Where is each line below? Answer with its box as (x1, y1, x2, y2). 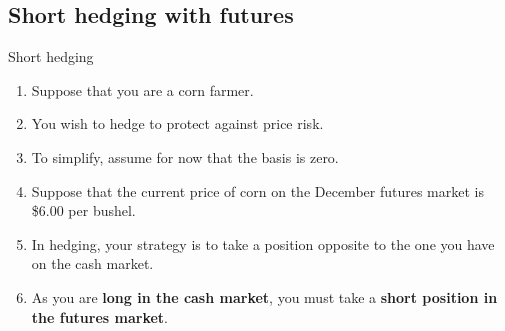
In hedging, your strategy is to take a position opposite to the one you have (31, 233, 495, 254)
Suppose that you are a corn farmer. (31, 79, 254, 100)
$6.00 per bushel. (31, 200, 136, 221)
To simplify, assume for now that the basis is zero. (31, 146, 339, 167)
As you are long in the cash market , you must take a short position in (31, 286, 498, 307)
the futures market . (31, 306, 169, 327)
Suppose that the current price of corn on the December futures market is (31, 180, 484, 201)
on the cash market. (31, 253, 154, 274)
